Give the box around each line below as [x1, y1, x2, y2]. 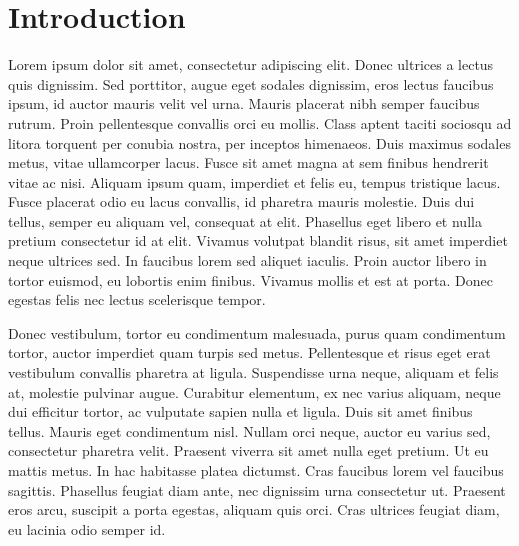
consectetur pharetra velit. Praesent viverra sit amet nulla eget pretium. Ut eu [8, 440, 489, 461]
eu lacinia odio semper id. [8, 518, 166, 539]
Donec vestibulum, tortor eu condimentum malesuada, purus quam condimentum [8, 322, 506, 343]
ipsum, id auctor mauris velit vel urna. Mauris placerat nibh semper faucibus [8, 93, 480, 114]
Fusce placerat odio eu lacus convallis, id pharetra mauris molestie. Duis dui [8, 191, 475, 212]
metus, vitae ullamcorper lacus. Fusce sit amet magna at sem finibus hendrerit [8, 152, 489, 173]
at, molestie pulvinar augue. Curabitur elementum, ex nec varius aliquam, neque [8, 381, 501, 402]
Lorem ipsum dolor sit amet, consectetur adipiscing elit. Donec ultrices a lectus [8, 54, 494, 75]
